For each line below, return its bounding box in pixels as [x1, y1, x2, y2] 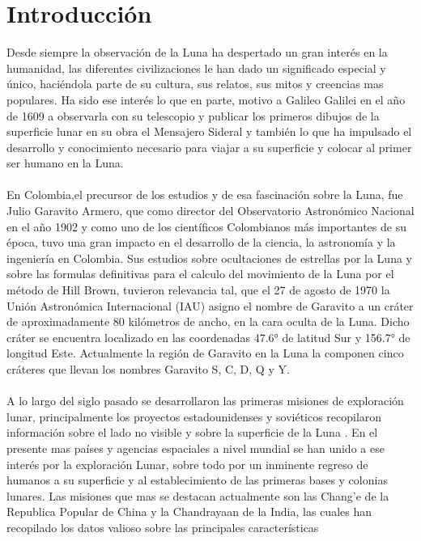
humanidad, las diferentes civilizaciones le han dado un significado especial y [6, 59, 386, 76]
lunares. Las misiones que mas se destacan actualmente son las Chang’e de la [6, 487, 389, 504]
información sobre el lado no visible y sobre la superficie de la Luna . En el [6, 424, 378, 441]
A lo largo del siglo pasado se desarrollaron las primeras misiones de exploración [6, 392, 404, 409]
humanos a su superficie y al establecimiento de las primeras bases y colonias [6, 471, 388, 488]
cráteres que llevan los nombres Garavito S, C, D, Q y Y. [6, 361, 290, 377]
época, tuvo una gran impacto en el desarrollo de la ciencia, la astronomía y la [6, 234, 396, 251]
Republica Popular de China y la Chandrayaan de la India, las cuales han [6, 503, 372, 520]
